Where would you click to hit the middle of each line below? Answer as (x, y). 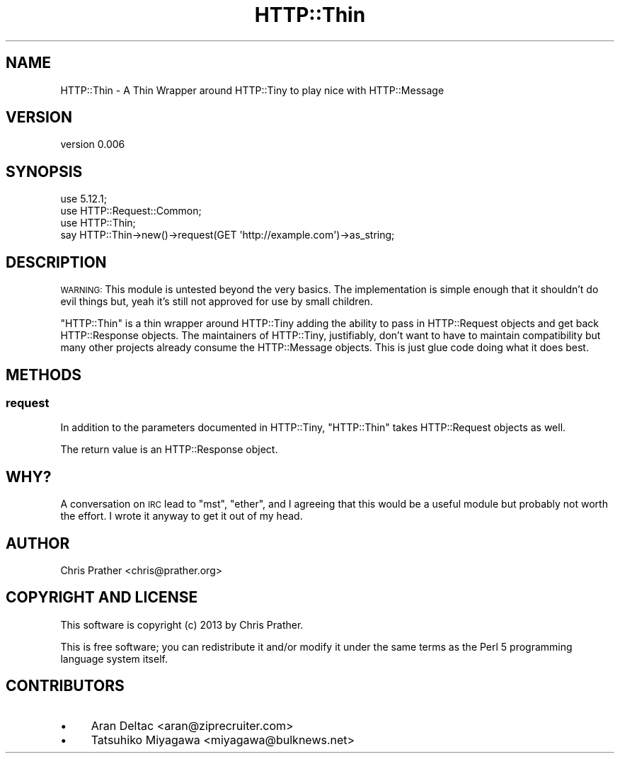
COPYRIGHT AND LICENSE (102, 598)
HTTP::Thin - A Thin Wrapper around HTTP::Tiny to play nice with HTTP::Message (252, 90)
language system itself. (114, 658)
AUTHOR (38, 543)
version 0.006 (93, 144)
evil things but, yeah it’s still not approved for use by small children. (217, 302)
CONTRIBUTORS (65, 686)
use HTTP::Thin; (98, 223)
